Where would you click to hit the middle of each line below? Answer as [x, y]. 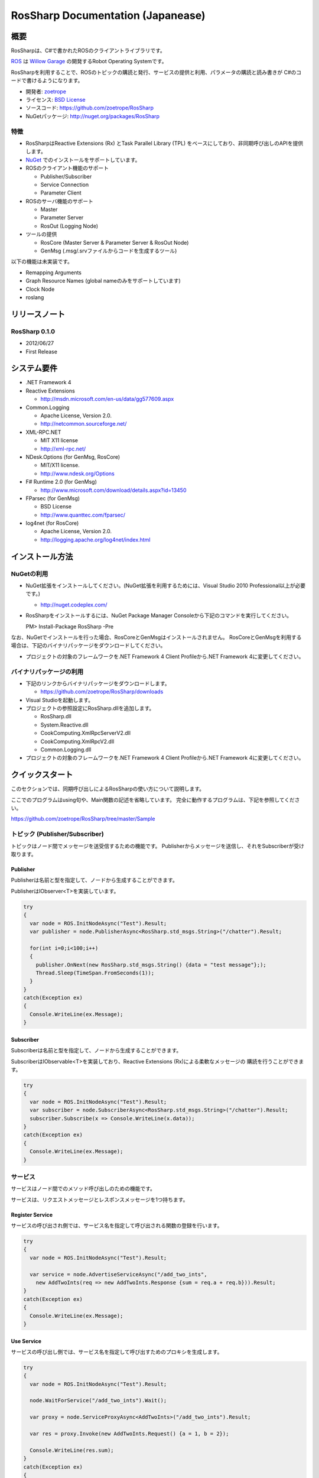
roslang [35, 297]
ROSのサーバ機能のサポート [60, 201]
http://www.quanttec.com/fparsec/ [83, 515]
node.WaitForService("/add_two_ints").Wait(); [98, 1401]
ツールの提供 [41, 234]
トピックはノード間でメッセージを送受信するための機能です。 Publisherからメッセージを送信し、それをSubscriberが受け [157, 846]
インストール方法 [42, 557]
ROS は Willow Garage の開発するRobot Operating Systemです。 [89, 61]
